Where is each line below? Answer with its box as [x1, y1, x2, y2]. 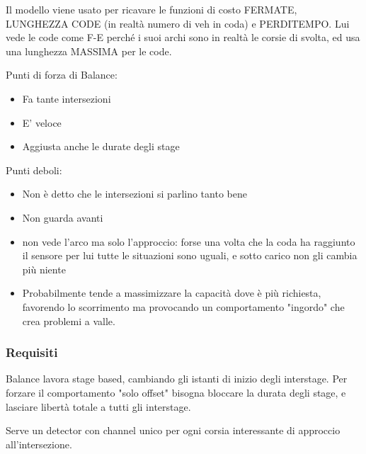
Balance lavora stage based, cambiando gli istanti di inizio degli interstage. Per [6, 371, 348, 386]
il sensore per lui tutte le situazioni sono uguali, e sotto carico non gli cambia [22, 248, 358, 263]
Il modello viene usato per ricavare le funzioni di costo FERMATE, [6, 2, 297, 16]
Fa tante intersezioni [22, 91, 111, 106]
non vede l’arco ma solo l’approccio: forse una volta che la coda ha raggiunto [22, 234, 355, 249]
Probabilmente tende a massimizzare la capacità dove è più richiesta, [22, 285, 321, 300]
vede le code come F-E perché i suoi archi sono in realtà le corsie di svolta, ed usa [6, 30, 360, 45]
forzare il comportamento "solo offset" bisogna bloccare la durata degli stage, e [6, 385, 346, 399]
